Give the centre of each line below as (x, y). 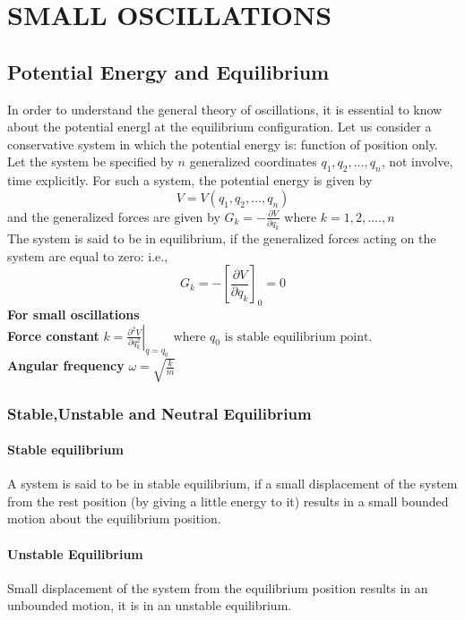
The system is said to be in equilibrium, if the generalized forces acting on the (222, 238)
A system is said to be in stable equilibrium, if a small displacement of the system (232, 484)
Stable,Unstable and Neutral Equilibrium (159, 413)
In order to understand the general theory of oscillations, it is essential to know (225, 109)
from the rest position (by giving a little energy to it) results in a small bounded (228, 501)
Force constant (53, 335)
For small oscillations (73, 314)
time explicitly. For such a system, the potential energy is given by (190, 180)
